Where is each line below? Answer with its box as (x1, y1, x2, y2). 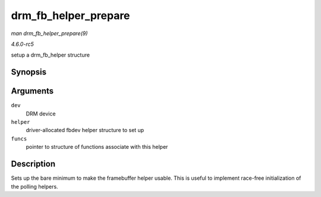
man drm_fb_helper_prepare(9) (11, 30, 88, 37)
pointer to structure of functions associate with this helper (26, 143, 168, 151)
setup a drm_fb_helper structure (11, 51, 90, 59)
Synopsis (11, 67, 47, 77)
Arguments (11, 86, 54, 96)
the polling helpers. (11, 183, 59, 190)
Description (11, 159, 56, 169)
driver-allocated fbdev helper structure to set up (26, 127, 144, 134)
